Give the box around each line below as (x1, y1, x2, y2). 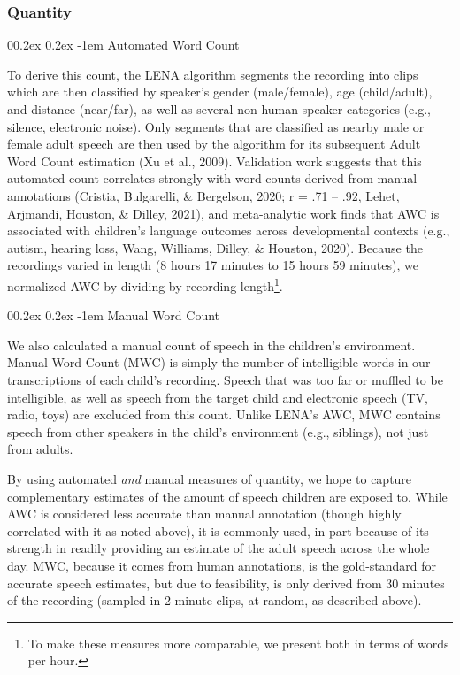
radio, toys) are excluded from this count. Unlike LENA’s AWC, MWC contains (7, 405, 441, 424)
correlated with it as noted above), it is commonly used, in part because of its (7, 521, 429, 540)
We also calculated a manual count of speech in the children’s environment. (7, 335, 416, 354)
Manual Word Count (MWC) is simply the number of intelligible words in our (7, 353, 431, 372)
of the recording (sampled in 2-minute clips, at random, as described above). (7, 591, 422, 610)
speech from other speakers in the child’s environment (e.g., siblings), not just (7, 422, 429, 441)
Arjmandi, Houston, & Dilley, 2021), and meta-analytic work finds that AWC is (7, 203, 440, 222)
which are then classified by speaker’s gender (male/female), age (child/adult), (7, 82, 433, 101)
